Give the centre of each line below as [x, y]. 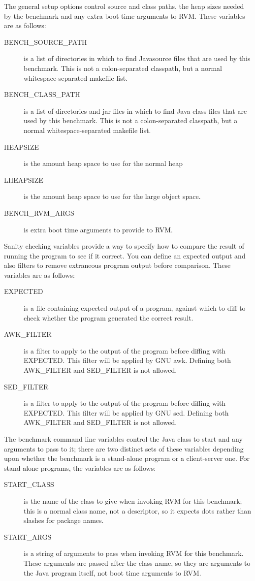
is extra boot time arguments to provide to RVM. [98, 229]
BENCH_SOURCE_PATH [46, 42]
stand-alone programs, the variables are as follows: [80, 468]
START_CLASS [29, 484]
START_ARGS [28, 536]
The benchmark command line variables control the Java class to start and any [123, 439]
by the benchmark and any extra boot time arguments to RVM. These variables [125, 16]
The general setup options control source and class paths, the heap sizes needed [124, 6]
